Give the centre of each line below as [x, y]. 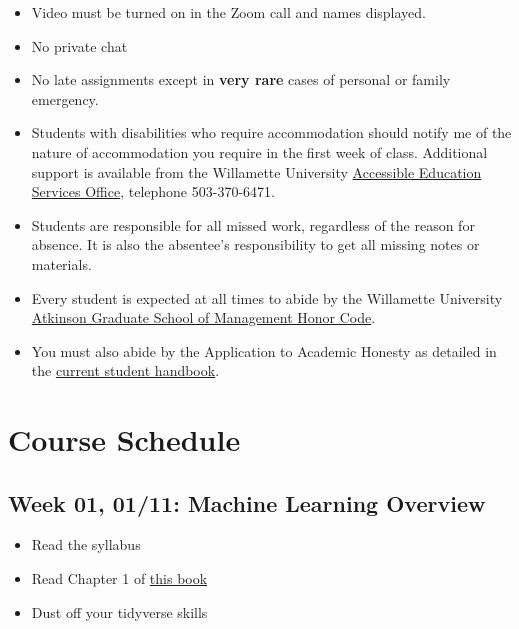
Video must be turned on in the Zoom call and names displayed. [229, 12]
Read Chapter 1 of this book [119, 578]
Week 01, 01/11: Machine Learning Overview [247, 502]
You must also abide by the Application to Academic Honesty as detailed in [264, 350]
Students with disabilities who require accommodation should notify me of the [271, 132]
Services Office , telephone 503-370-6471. [153, 191]
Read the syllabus [86, 544]
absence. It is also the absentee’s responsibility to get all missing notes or [255, 244]
